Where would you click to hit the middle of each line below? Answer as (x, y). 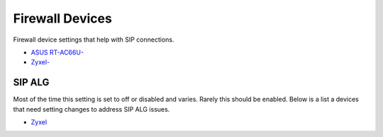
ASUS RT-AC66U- (57, 52)
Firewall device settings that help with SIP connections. (94, 40)
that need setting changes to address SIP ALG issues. (91, 109)
